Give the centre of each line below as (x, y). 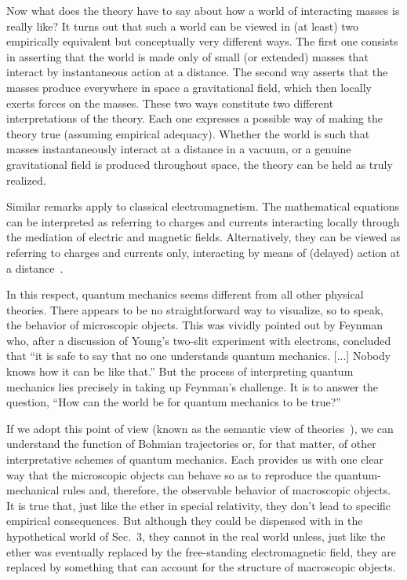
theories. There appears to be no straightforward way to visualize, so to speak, (195, 309)
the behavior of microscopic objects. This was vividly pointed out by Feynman (195, 325)
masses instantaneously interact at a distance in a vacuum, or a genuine (179, 149)
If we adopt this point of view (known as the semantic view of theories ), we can (200, 428)
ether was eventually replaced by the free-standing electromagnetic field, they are (201, 551)
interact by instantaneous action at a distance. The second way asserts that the (197, 72)
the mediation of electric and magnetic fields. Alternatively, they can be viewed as (203, 237)
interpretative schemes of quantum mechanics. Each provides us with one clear (195, 459)
